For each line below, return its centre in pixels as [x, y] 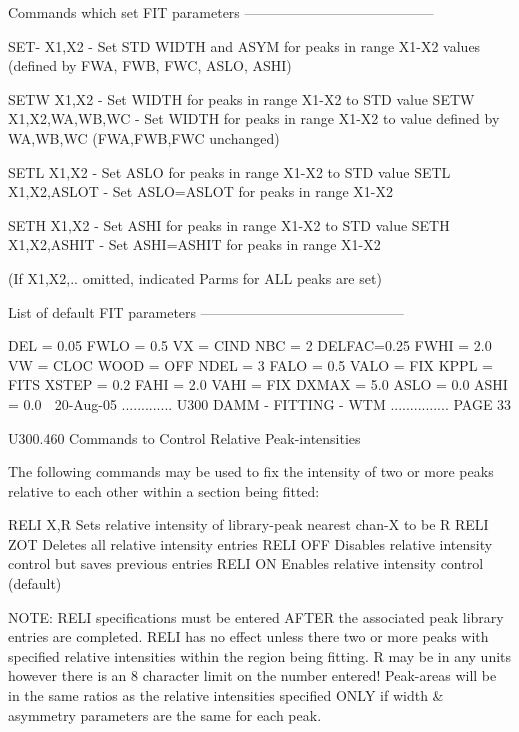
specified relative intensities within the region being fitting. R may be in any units [260, 655]
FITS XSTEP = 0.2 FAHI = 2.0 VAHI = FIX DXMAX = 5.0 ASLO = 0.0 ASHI [258, 384]
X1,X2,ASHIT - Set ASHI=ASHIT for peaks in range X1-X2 [194, 244]
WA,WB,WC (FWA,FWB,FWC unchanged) [144, 137]
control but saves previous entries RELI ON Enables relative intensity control [246, 563]
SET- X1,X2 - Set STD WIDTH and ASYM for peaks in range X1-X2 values [244, 45]
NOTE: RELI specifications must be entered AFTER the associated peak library [256, 616]
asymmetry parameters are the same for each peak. [165, 714]
